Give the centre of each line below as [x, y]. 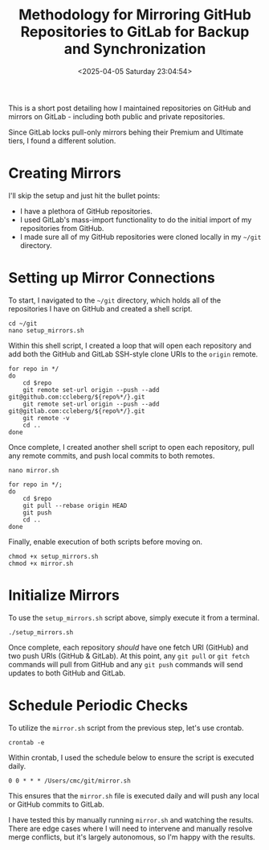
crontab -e [26, 742]
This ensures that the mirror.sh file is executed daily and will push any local [134, 795]
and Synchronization [135, 49]
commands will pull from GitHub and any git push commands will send [126, 664]
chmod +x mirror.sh [41, 563]
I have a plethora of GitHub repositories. [86, 211]
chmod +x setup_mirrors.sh [53, 556]
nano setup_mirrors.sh [46, 330]
